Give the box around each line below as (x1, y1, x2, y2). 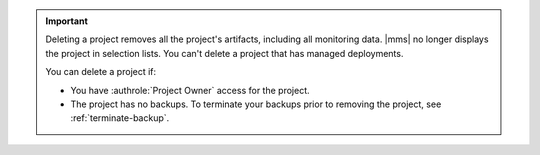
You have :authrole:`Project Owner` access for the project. (70, 84, 310, 96)
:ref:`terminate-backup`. (70, 112, 170, 124)
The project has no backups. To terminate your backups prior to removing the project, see (70, 98, 442, 110)
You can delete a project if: (45, 66, 157, 78)
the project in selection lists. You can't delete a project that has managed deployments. (45, 47, 404, 59)
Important (45, 15, 89, 27)
